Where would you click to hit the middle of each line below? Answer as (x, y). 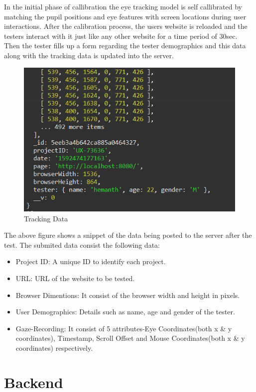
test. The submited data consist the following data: (82, 245)
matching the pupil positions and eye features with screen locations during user (125, 16)
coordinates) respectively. (54, 348)
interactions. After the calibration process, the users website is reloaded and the (126, 26)
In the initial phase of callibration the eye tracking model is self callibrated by (123, 6)
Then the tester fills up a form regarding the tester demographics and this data (125, 46)
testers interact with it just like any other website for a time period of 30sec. (121, 36)
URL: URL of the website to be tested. (75, 278)
